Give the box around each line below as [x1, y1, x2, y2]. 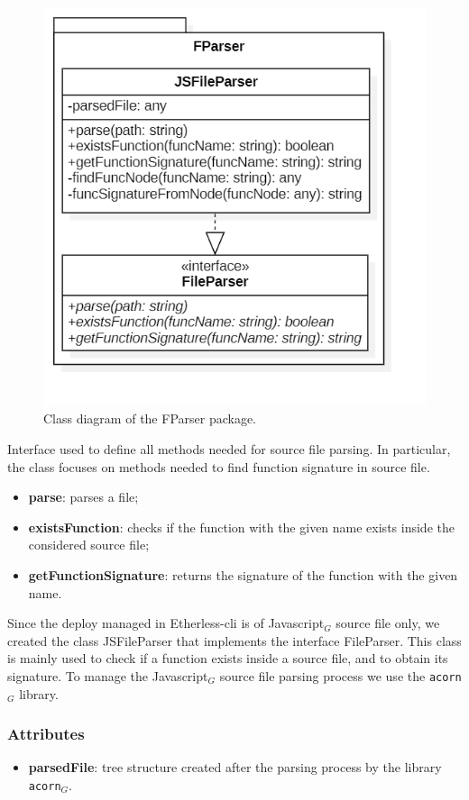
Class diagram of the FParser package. [43, 409, 256, 428]
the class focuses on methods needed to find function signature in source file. [7, 457, 430, 476]
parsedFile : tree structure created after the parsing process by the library [28, 758, 442, 777]
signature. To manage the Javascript [7, 666, 208, 685]
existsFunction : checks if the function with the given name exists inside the [28, 517, 455, 536]
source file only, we [336, 614, 440, 632]
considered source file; [28, 535, 150, 554]
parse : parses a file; [28, 487, 139, 506]
